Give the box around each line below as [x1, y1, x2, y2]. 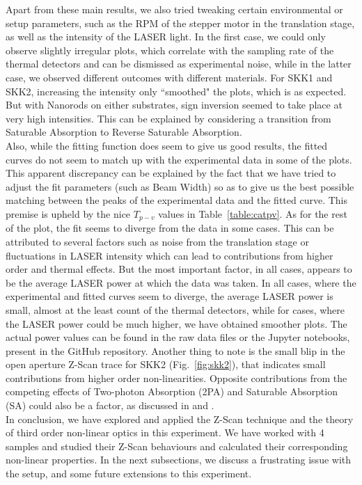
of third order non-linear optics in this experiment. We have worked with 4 [6, 425, 324, 440]
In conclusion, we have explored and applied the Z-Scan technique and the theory [6, 411, 354, 426]
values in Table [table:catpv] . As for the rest [158, 206, 347, 221]
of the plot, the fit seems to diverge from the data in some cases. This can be [6, 221, 334, 235]
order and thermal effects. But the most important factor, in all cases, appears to [6, 262, 352, 276]
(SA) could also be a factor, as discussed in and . [6, 398, 214, 413]
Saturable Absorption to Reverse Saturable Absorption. [6, 125, 242, 139]
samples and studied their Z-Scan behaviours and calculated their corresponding [6, 438, 348, 453]
